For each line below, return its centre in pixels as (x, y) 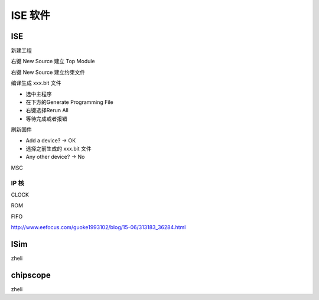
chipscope (31, 275)
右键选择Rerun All (47, 110)
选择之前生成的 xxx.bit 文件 (58, 148)
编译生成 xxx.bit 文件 (36, 83)
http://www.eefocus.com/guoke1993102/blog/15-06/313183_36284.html (98, 227)
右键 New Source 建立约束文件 (48, 72)
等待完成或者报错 (46, 119)
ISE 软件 (30, 15)
